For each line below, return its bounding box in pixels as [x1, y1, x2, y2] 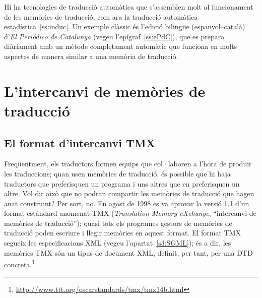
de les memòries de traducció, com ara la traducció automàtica [4, 11, 198, 22]
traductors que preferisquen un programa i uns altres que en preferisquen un [4, 178, 240, 189]
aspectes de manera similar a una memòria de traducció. [4, 50, 178, 61]
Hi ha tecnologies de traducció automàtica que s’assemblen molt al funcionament [4, 2, 253, 12]
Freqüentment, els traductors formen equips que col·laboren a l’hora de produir [4, 158, 252, 169]
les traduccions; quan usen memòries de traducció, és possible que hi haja [4, 168, 231, 178]
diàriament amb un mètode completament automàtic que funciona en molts [4, 41, 237, 51]
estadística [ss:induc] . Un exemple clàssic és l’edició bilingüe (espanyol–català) [4, 21, 245, 32]
